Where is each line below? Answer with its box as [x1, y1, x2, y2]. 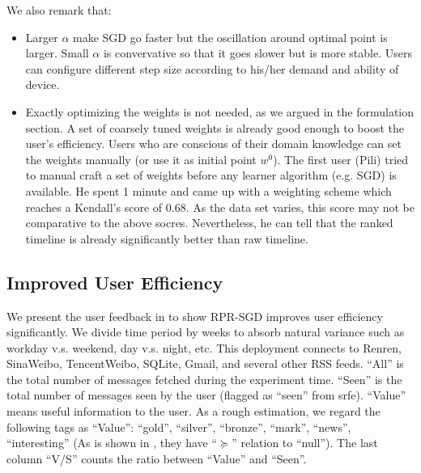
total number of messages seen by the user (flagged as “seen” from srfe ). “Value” [6, 386, 406, 403]
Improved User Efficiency [6, 269, 223, 294]
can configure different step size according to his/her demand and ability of [25, 60, 399, 77]
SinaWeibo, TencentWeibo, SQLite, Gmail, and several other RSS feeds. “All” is [6, 355, 404, 372]
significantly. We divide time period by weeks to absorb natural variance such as [6, 323, 405, 340]
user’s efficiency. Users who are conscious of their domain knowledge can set [25, 135, 402, 152]
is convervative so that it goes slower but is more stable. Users [103, 44, 412, 61]
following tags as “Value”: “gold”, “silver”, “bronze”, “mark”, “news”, [6, 418, 351, 435]
